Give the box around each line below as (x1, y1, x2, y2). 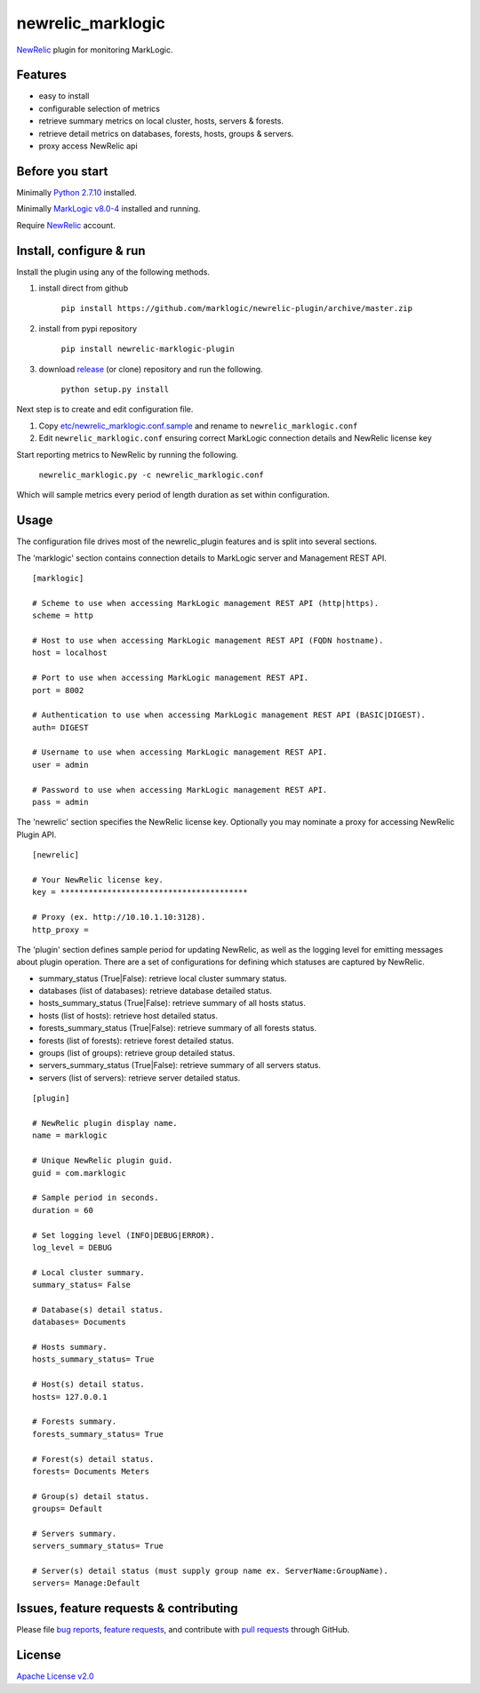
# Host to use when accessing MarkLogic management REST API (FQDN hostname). (32, 635, 384, 645)
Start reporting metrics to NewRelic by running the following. (16, 449, 239, 459)
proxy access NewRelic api (38, 140, 138, 151)
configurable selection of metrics (38, 103, 160, 114)
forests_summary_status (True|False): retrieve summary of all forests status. (38, 1023, 317, 1034)
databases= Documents (32, 1317, 126, 1328)
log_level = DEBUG (32, 1242, 113, 1252)
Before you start (16, 164, 108, 179)
